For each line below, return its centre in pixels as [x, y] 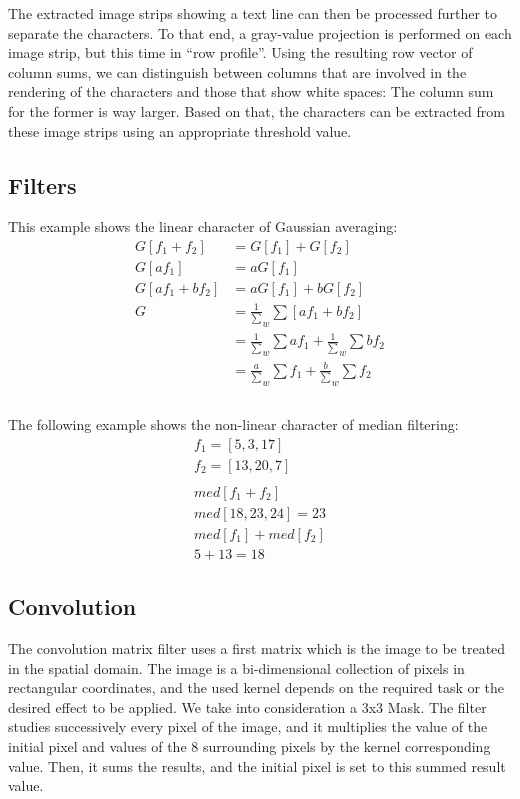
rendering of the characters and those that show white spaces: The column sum [251, 91]
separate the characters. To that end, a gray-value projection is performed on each [260, 32]
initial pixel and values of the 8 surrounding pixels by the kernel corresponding [249, 746]
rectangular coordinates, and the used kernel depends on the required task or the [256, 687]
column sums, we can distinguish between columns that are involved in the [237, 71]
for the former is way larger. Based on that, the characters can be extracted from [256, 110]
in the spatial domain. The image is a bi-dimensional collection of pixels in [236, 667]
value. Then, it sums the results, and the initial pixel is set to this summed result [257, 765]
